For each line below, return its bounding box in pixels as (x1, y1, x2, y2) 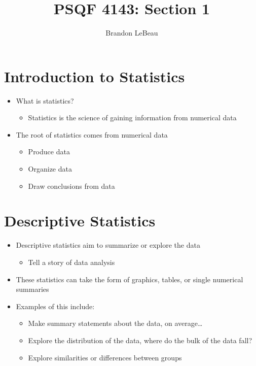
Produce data (28, 146, 70, 157)
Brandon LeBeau (105, 27, 158, 38)
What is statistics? (16, 95, 74, 106)
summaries (16, 284, 49, 294)
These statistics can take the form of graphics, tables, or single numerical (16, 274, 243, 284)
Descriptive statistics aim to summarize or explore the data (16, 240, 200, 250)
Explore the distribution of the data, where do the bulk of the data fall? (28, 335, 252, 345)
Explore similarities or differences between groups (28, 352, 182, 362)
